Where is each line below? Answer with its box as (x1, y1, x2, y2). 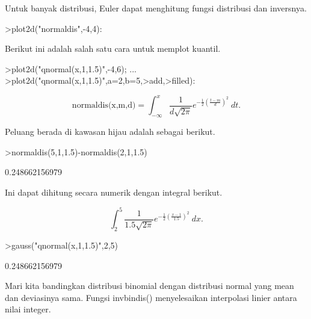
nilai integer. (5, 303, 51, 315)
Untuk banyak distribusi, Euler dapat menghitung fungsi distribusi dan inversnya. (5, 2, 307, 14)
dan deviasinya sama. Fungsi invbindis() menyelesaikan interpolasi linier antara (5, 291, 297, 303)
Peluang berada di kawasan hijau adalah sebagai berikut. (5, 125, 215, 138)
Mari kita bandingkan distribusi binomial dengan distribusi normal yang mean (5, 279, 294, 292)
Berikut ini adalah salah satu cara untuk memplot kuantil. (5, 42, 221, 55)
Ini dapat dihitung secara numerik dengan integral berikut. (5, 186, 223, 199)
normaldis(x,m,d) (72, 101, 136, 110)
